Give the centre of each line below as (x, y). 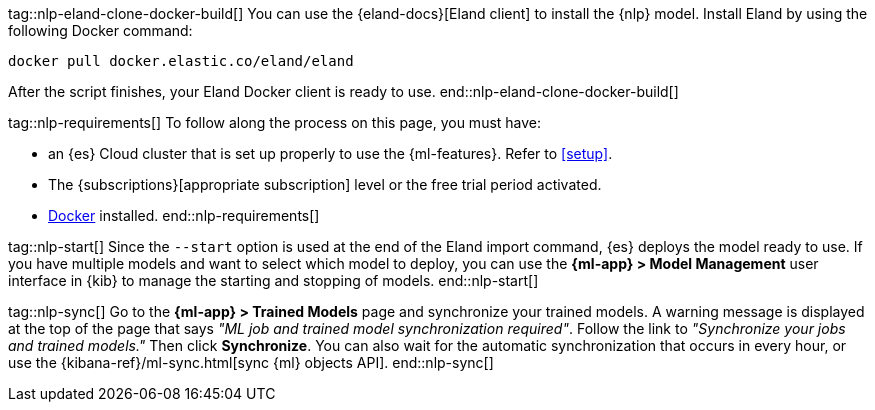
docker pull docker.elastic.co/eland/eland (181, 61)
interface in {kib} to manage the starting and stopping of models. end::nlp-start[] (273, 280)
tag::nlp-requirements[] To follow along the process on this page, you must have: (275, 122)
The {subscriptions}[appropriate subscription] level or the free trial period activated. (325, 184)
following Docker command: (100, 30)
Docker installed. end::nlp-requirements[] (184, 215)
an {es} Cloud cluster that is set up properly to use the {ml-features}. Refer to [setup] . (330, 153)
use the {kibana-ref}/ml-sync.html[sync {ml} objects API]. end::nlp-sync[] (251, 362)
